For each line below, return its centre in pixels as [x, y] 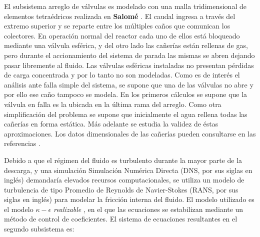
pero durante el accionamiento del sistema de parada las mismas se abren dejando [129, 55]
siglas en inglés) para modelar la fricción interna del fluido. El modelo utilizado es [129, 199]
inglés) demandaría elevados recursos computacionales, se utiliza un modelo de [124, 180]
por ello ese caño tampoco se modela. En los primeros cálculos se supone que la [126, 94]
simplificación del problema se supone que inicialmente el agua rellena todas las [126, 114]
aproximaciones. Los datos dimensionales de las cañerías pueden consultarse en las [130, 133]
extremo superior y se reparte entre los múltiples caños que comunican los [117, 26]
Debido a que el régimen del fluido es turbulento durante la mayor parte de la [123, 160]
